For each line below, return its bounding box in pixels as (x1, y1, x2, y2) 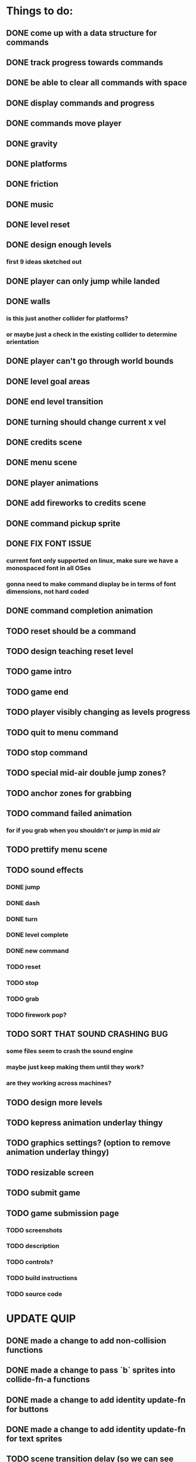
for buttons (6, 1404, 49, 1414)
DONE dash (6, 899, 40, 907)
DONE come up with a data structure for (6, 28, 157, 38)
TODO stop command (6, 747, 88, 758)
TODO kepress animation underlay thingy (6, 1118, 163, 1128)
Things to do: (6, 4, 73, 18)
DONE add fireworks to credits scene (6, 498, 147, 508)
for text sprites (6, 1433, 63, 1444)
